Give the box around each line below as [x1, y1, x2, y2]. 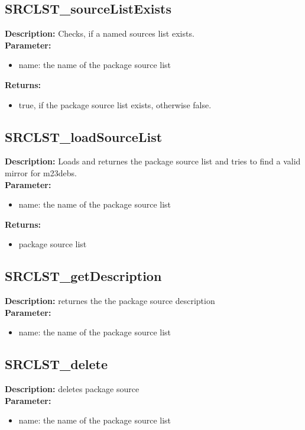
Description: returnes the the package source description [5, 295, 215, 307]
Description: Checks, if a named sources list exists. [5, 27, 194, 40]
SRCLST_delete [5, 355, 108, 373]
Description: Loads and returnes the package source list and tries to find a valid [5, 155, 301, 167]
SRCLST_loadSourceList [5, 127, 163, 146]
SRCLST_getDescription [5, 267, 162, 285]
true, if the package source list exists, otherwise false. [18, 98, 212, 111]
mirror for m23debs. [5, 166, 77, 179]
